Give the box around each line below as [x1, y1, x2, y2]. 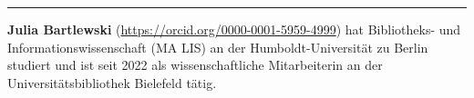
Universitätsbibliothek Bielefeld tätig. [7, 73, 217, 92]
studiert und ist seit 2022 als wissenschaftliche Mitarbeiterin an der [7, 55, 383, 74]
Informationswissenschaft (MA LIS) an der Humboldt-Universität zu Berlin [7, 37, 428, 56]
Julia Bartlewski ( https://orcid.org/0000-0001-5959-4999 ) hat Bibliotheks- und [7, 20, 461, 38]
